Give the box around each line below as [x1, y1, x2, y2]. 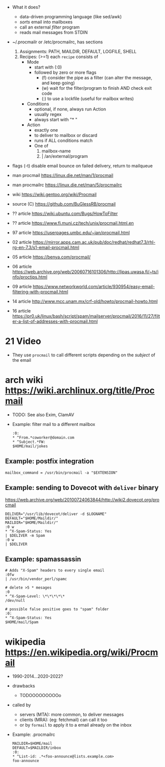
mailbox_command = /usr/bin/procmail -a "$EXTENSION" [5, 470, 118, 475]
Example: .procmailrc [12, 732, 56, 737]
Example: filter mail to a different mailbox [12, 421, 96, 427]
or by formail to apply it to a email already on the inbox [19, 722, 132, 728]
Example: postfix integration [5, 457, 94, 465]
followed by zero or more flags [34, 70, 97, 75]
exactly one [34, 127, 58, 133]
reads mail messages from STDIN [19, 30, 88, 35]
